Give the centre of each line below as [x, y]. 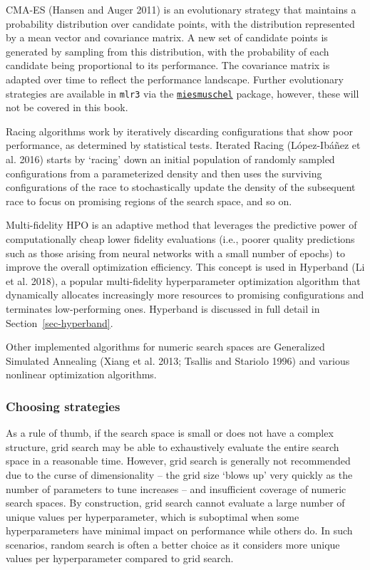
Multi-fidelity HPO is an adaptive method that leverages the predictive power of [181, 225]
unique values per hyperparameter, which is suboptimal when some [153, 516]
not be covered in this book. [67, 107]
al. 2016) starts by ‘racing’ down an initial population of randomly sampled [170, 159]
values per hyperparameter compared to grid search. [120, 558]
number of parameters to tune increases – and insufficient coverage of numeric [176, 488]
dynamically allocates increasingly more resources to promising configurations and [185, 295]
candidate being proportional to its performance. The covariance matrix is [168, 65]
